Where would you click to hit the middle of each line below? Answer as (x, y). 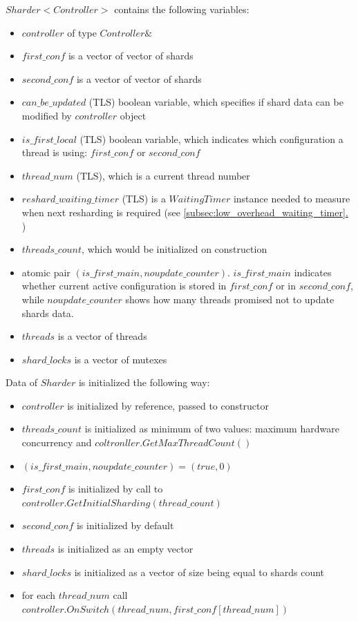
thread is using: (55, 152)
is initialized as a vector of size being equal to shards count (199, 572)
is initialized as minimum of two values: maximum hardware (212, 429)
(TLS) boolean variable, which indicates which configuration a (211, 138)
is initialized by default (125, 525)
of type (82, 32)
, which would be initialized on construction (175, 249)
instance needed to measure (292, 199)
